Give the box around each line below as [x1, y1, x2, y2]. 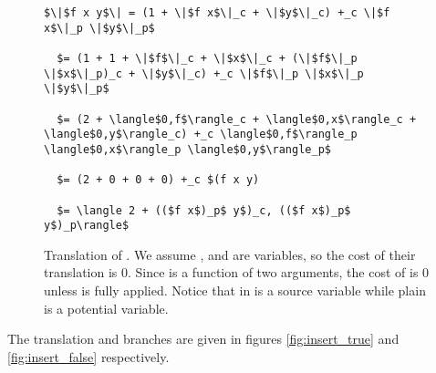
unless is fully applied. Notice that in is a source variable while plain [44, 281, 426, 300]
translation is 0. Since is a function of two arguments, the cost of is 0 [44, 263, 430, 282]
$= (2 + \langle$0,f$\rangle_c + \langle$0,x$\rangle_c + [57, 112, 417, 126]
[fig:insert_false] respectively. [7, 347, 170, 366]
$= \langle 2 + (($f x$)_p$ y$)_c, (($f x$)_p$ [57, 203, 351, 217]
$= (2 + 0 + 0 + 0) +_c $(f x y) [57, 173, 260, 187]
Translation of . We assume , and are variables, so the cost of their [44, 244, 416, 264]
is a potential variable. [44, 298, 169, 317]
